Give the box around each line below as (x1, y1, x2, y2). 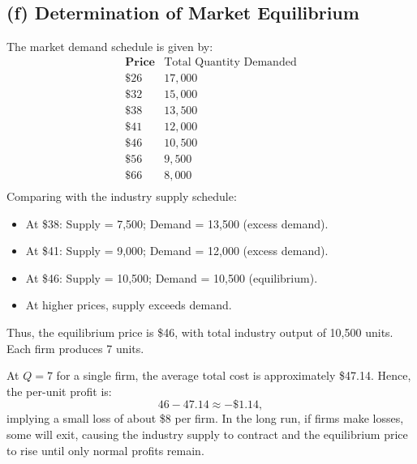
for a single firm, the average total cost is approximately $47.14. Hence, (56, 367, 411, 384)
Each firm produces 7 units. (6, 339, 144, 356)
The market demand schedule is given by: (6, 38, 213, 55)
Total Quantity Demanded (164, 56, 297, 68)
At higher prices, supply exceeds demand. (25, 296, 232, 313)
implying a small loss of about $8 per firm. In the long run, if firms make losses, (6, 410, 404, 427)
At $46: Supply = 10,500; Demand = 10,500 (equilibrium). (25, 269, 318, 286)
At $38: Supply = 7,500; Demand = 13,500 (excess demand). (25, 215, 329, 232)
